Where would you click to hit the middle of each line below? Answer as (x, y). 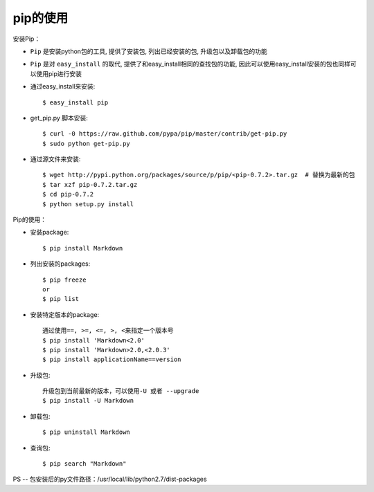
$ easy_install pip (75, 102)
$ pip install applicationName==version (112, 359)
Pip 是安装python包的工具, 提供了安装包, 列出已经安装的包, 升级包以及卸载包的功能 (149, 51)
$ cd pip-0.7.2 (68, 194)
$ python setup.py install (88, 204)
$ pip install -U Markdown (88, 401)
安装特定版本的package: (65, 314)
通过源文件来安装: (55, 159)
